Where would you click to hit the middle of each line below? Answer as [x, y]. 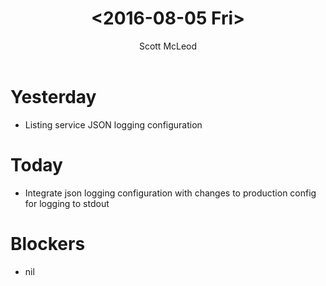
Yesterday [53, 96]
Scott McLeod [168, 46]
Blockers [48, 243]
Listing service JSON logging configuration [113, 124]
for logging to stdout [67, 203]
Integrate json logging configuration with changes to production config [170, 193]
